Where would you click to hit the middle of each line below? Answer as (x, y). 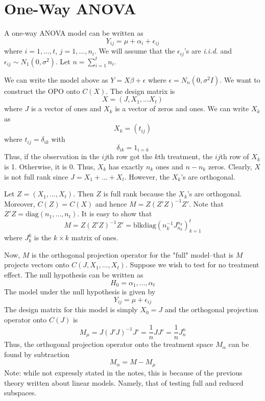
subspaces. (20, 393)
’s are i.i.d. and (208, 51)
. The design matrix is (140, 91)
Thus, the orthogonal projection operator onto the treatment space (109, 344)
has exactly (126, 166)
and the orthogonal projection (211, 309)
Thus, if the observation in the (52, 156)
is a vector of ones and (66, 108)
